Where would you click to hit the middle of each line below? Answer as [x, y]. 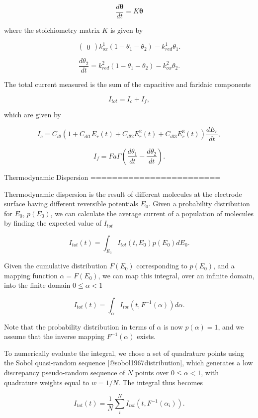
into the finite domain [37, 285]
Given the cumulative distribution [56, 266]
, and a [224, 266]
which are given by [33, 115]
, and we [231, 326]
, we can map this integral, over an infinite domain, [176, 275]
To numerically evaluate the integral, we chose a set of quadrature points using [124, 353]
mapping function [31, 275]
